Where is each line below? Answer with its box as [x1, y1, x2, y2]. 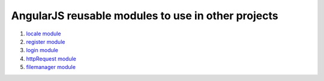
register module [26, 38, 65, 45]
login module [26, 47, 59, 54]
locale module [26, 30, 61, 37]
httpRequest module [26, 55, 76, 62]
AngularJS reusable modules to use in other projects [11, 9, 278, 22]
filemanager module [26, 64, 76, 71]
